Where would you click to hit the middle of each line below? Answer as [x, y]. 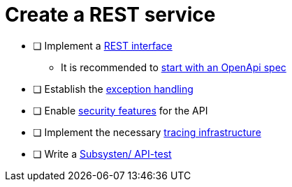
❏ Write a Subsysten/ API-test [102, 154]
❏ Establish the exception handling [113, 89]
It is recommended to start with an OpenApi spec [174, 67]
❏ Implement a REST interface [103, 45]
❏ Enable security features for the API [121, 110]
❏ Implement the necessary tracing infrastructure [147, 132]
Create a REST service [110, 15]
